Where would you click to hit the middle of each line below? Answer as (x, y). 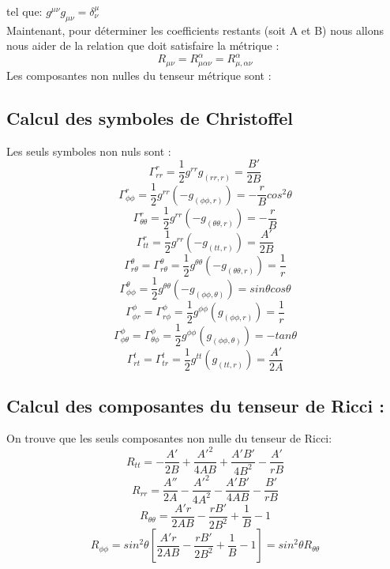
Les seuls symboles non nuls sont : (89, 151)
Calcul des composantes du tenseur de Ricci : (196, 405)
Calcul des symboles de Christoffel (150, 117)
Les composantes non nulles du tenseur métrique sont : (139, 75)
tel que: (24, 11)
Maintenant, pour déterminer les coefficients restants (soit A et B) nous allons (195, 30)
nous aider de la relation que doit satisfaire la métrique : (143, 45)
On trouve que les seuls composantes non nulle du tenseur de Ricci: (169, 438)
